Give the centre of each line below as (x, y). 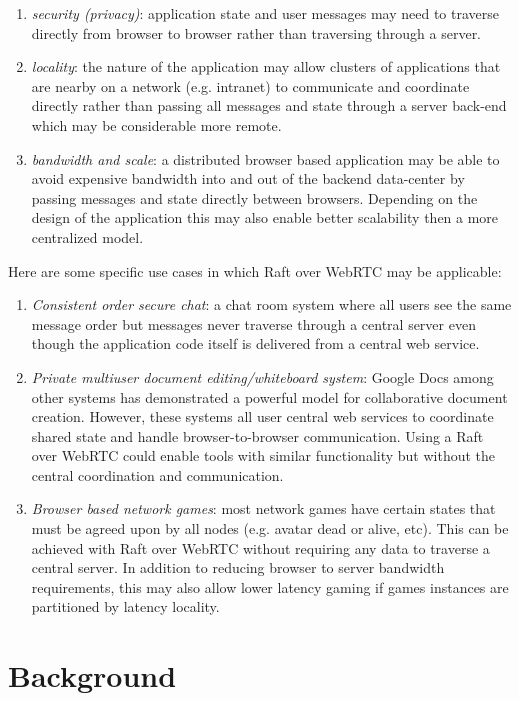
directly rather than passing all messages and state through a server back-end (269, 105)
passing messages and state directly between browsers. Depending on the (254, 197)
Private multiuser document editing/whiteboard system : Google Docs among (262, 376)
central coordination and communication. (157, 474)
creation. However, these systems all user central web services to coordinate (262, 416)
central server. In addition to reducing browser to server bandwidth (238, 567)
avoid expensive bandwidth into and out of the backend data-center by (248, 178)
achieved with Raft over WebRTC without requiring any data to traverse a (260, 547)
